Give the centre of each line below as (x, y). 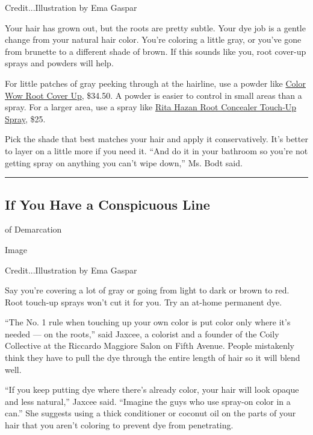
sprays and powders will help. (59, 63)
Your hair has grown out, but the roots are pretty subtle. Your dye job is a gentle (155, 27)
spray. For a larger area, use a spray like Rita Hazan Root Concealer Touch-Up (151, 107)
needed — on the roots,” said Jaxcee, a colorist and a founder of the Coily (142, 333)
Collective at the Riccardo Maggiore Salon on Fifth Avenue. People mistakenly (150, 346)
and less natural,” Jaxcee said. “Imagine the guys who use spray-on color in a (148, 401)
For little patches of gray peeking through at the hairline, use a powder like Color (155, 83)
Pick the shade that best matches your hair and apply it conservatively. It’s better (156, 139)
